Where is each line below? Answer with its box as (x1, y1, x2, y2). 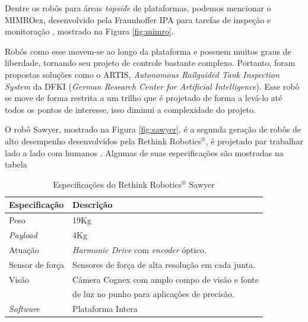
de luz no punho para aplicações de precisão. (72, 288, 234, 300)
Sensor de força (9, 258, 65, 270)
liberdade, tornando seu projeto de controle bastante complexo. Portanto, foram (5, 56, 296, 69)
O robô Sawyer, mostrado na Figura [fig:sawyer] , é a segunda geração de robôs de (5, 123, 301, 135)
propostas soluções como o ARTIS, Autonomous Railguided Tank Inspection (5, 68, 280, 80)
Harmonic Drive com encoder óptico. (72, 243, 207, 255)
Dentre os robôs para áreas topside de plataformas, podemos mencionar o (5, 2, 271, 14)
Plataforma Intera (72, 302, 138, 315)
